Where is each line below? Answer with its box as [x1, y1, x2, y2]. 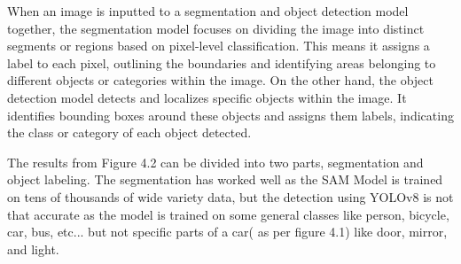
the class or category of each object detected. [7, 123, 252, 142]
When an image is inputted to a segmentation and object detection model [7, 2, 409, 19]
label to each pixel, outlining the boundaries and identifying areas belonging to [7, 53, 436, 72]
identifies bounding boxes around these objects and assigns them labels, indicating [7, 105, 454, 124]
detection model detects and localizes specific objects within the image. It [7, 88, 407, 106]
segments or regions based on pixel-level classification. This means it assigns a [7, 36, 430, 55]
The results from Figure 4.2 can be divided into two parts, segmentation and [7, 152, 424, 171]
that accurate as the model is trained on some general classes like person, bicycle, [7, 205, 449, 223]
